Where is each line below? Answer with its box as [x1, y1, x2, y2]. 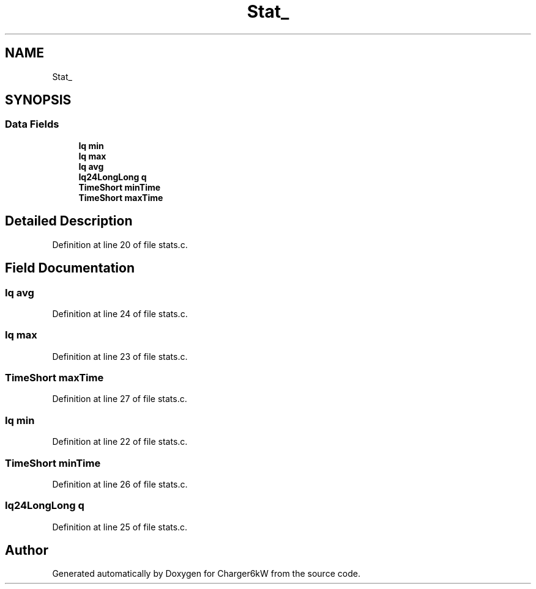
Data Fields [5, 118, 59, 131]
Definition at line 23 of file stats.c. [52, 351, 188, 362]
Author [5, 543, 48, 558]
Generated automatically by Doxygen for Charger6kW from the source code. [52, 568, 360, 579]
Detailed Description [5, 213, 133, 229]
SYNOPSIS [5, 92, 72, 108]
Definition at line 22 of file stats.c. [52, 436, 188, 447]
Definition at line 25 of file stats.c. [52, 521, 188, 532]
